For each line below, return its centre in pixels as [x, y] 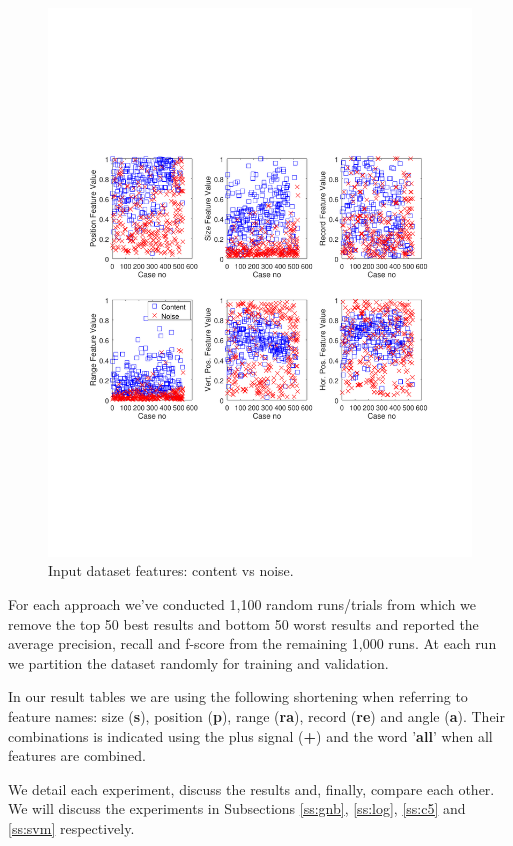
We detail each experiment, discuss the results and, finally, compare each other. [251, 788]
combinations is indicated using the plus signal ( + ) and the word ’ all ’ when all [250, 735]
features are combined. [77, 755]
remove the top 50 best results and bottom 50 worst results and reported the [243, 623]
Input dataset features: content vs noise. [171, 570]
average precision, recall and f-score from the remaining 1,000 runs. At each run [252, 643]
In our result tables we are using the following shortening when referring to [238, 696]
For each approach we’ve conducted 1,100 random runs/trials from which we [242, 604]
